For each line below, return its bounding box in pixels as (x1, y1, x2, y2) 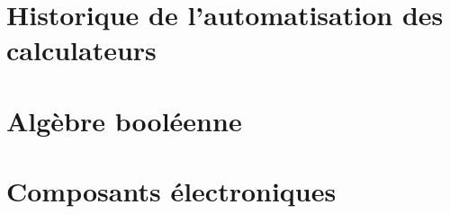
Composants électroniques (6, 173, 337, 210)
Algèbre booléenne (6, 102, 242, 138)
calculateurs (6, 31, 157, 68)
